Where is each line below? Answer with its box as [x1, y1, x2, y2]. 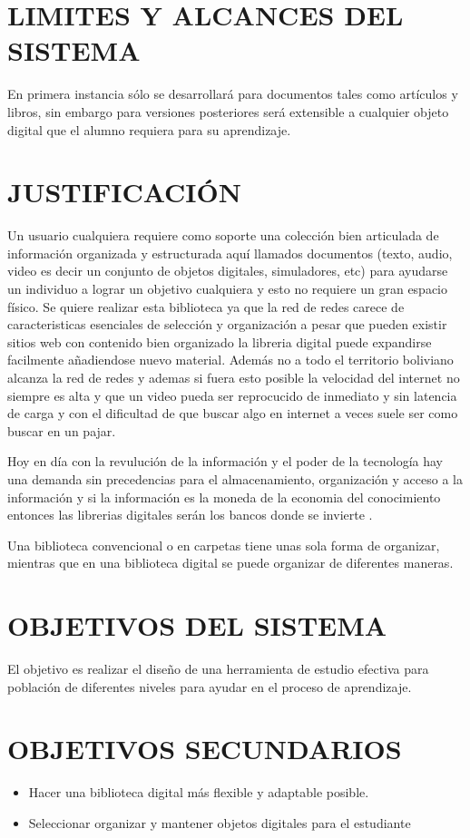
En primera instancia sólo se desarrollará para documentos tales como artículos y [7, 84, 458, 103]
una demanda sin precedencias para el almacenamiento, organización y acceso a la [7, 469, 463, 488]
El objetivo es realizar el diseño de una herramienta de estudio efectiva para [7, 659, 429, 678]
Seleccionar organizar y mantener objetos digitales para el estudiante [28, 813, 411, 832]
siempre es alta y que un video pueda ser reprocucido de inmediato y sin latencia [7, 385, 457, 404]
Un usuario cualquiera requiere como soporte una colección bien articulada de [7, 226, 439, 245]
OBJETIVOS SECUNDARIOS [7, 730, 402, 767]
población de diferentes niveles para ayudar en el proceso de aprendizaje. [7, 677, 412, 696]
